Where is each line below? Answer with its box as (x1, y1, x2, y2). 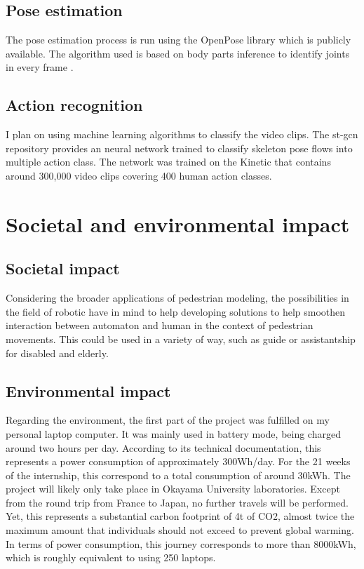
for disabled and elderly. (6, 345, 109, 360)
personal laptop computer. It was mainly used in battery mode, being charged (6, 426, 341, 441)
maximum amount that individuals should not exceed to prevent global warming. (6, 523, 354, 537)
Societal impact (6, 257, 120, 279)
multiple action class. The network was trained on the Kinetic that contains (6, 154, 331, 169)
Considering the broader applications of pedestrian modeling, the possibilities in (6, 290, 349, 305)
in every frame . (6, 60, 74, 74)
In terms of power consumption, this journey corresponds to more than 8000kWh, (6, 536, 356, 551)
